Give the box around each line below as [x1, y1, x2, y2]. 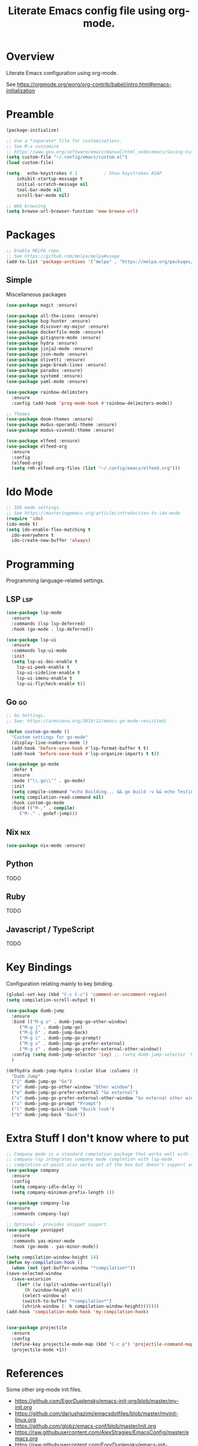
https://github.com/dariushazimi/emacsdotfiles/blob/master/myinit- [14, 1410, 179, 1417]
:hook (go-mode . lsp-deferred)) [11, 626, 94, 632]
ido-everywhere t [11, 532, 54, 538]
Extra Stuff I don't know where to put [6, 1131, 190, 1145]
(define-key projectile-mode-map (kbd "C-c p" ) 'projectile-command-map [11, 1341, 194, 1347]
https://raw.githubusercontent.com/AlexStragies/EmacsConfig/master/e [14, 1429, 189, 1436]
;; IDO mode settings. [6, 505, 62, 511]
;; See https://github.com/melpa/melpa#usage [6, 254, 120, 259]
